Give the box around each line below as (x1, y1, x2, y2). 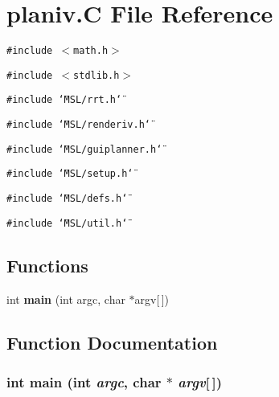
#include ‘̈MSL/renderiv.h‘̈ (6, 119, 150, 131)
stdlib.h (73, 69, 120, 81)
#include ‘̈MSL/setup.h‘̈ (6, 168, 133, 180)
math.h (73, 45, 109, 57)
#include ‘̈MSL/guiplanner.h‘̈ (6, 143, 162, 155)
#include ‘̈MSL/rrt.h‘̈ (6, 94, 122, 106)
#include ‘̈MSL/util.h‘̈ (6, 217, 128, 229)
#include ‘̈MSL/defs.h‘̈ (6, 193, 128, 205)
